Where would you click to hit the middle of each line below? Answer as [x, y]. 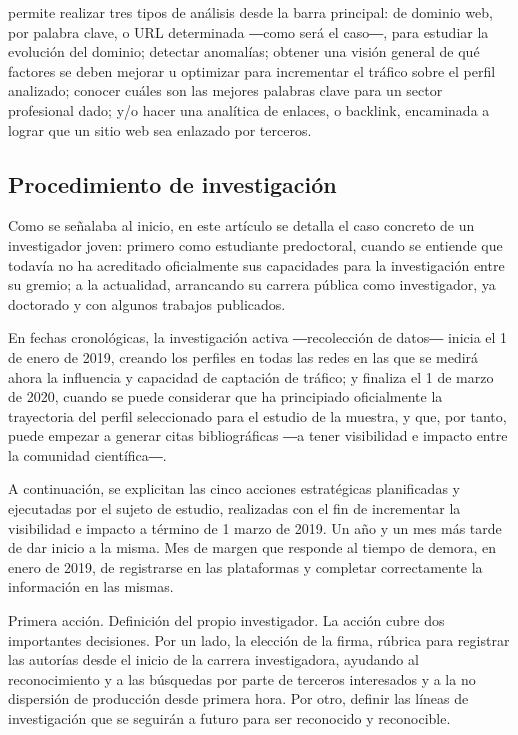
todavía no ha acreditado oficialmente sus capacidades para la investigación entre [256, 264]
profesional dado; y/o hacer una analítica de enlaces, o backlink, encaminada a [249, 109]
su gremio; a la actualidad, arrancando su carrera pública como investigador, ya [252, 284]
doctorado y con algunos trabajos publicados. [147, 303]
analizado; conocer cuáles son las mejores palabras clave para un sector [225, 90]
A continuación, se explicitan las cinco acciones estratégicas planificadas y [234, 488]
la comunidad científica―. [87, 454]
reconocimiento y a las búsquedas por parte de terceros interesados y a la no [242, 678]
